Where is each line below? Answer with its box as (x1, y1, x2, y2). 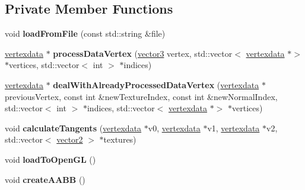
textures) (103, 133, 136, 146)
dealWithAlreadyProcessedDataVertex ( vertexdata (53, 78, 259, 91)
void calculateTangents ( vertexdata (5, 121, 142, 134)
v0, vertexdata (148, 121, 201, 134)
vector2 (56, 133, 83, 146)
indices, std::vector (87, 102, 155, 114)
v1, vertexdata (207, 121, 260, 134)
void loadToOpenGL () (5, 153, 96, 165)
